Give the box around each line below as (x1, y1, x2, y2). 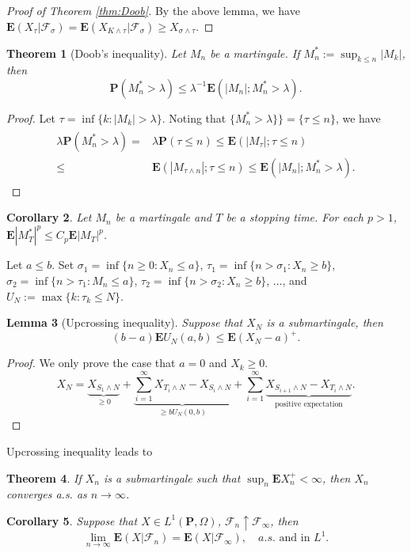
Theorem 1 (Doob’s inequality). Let (6, 44, 186, 61)
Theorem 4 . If (6, 469, 82, 486)
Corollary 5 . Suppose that (6, 512, 138, 528)
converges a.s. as (6, 486, 87, 502)
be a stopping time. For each (226, 209, 363, 225)
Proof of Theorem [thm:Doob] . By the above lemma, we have (6, 2, 300, 18)
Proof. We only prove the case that (6, 354, 176, 371)
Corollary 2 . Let (6, 209, 92, 225)
